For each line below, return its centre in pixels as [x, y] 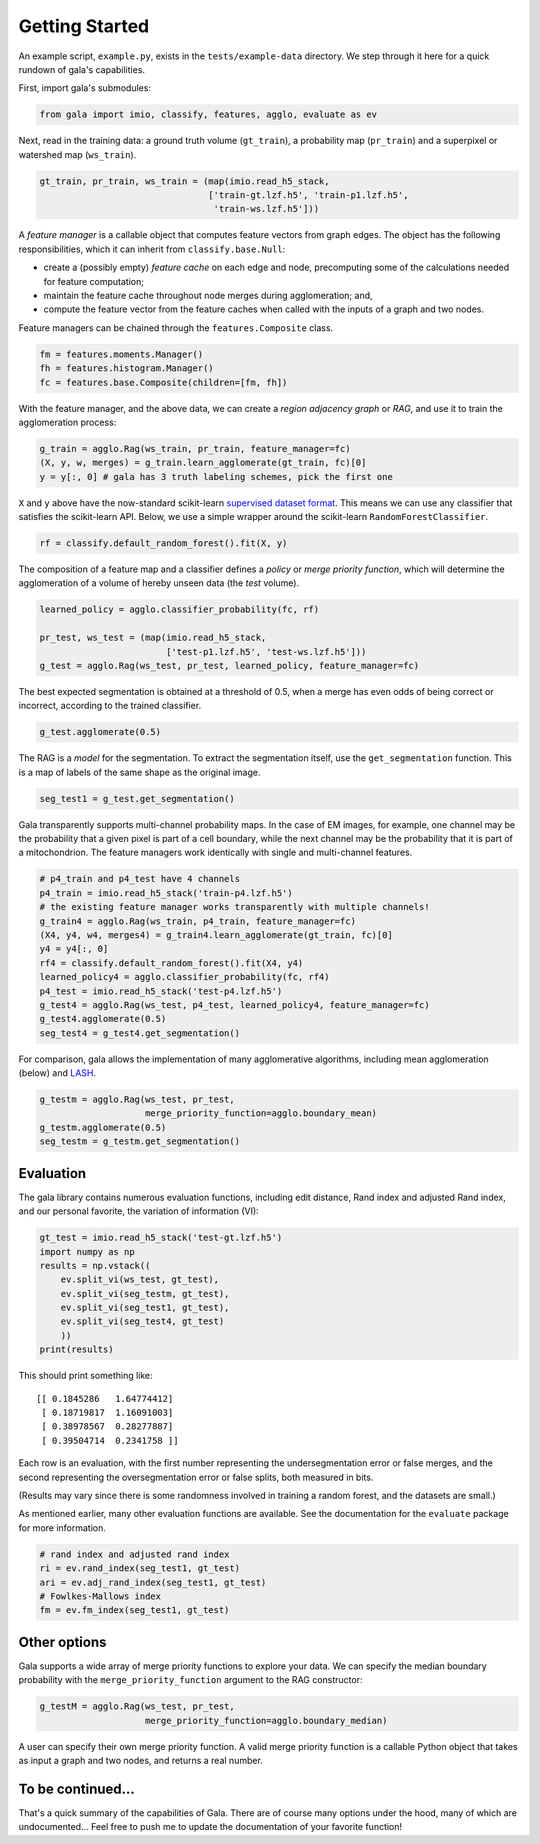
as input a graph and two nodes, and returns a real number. [141, 1760]
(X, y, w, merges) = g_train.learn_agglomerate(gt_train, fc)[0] [203, 463]
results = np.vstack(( [95, 1265]
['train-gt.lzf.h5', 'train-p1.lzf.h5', [308, 195]
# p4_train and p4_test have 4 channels [139, 879]
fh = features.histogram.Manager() [126, 368]
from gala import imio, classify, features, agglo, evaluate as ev [208, 114]
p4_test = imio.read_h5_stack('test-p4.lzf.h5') [161, 991]
